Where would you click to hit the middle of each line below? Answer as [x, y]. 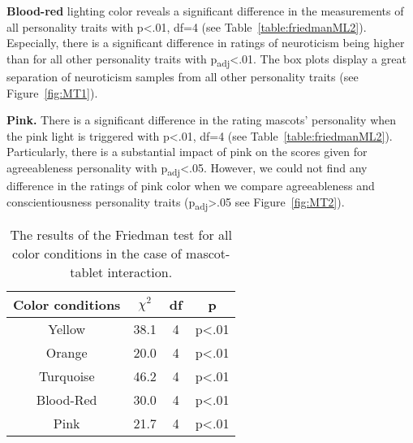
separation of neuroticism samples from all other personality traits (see [183, 76]
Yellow [67, 328]
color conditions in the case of [97, 253]
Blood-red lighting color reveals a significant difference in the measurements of [205, 11]
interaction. [140, 271]
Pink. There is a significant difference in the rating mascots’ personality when [202, 120]
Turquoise [67, 376]
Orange [67, 352]
